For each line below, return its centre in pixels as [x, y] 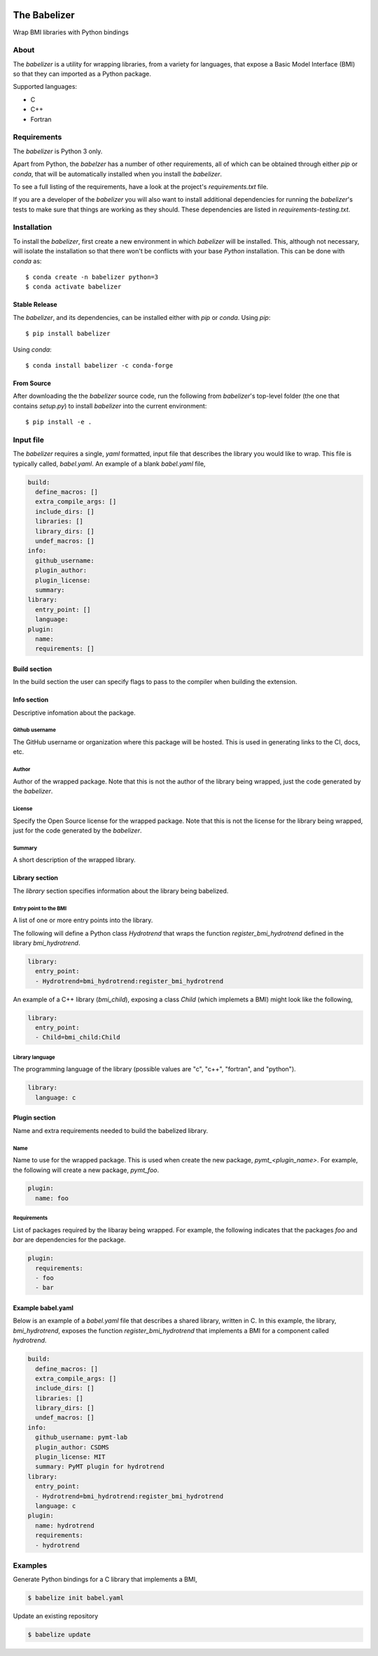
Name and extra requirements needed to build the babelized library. [111, 1130]
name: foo [52, 1198]
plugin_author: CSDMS [72, 1447]
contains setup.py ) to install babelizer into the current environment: [110, 405]
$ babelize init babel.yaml [76, 1598]
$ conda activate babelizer [73, 287]
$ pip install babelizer [68, 334]
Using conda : [32, 349]
